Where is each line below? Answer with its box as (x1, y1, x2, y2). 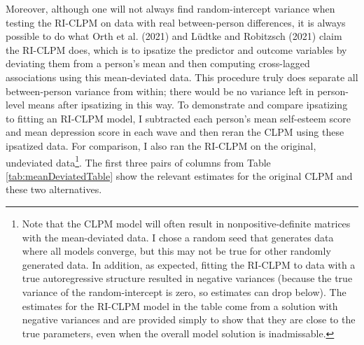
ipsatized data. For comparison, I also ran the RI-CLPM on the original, (6, 138, 316, 153)
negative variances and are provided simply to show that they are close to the (22, 312, 356, 327)
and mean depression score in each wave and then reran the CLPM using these (6, 125, 344, 139)
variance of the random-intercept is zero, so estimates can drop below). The (22, 284, 346, 299)
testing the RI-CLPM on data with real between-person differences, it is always (6, 15, 346, 29)
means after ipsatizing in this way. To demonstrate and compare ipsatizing (27, 97, 348, 112)
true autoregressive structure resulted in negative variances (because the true (22, 271, 353, 286)
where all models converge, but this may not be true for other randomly (22, 244, 331, 258)
